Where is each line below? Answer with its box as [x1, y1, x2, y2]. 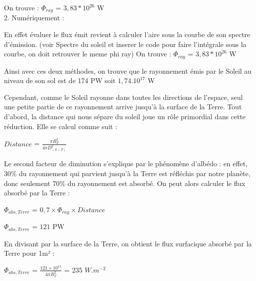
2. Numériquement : [4, 12, 64, 23]
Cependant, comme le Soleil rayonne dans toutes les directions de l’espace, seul [4, 92, 243, 102]
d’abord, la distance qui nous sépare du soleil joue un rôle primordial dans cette [4, 111, 246, 122]
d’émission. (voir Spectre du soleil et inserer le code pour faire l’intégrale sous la [4, 39, 247, 49]
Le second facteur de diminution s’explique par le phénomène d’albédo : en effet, [4, 158, 248, 169]
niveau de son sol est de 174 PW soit [4, 75, 116, 86]
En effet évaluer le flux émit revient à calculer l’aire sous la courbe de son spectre [4, 29, 251, 40]
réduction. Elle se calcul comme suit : [4, 121, 118, 131]
